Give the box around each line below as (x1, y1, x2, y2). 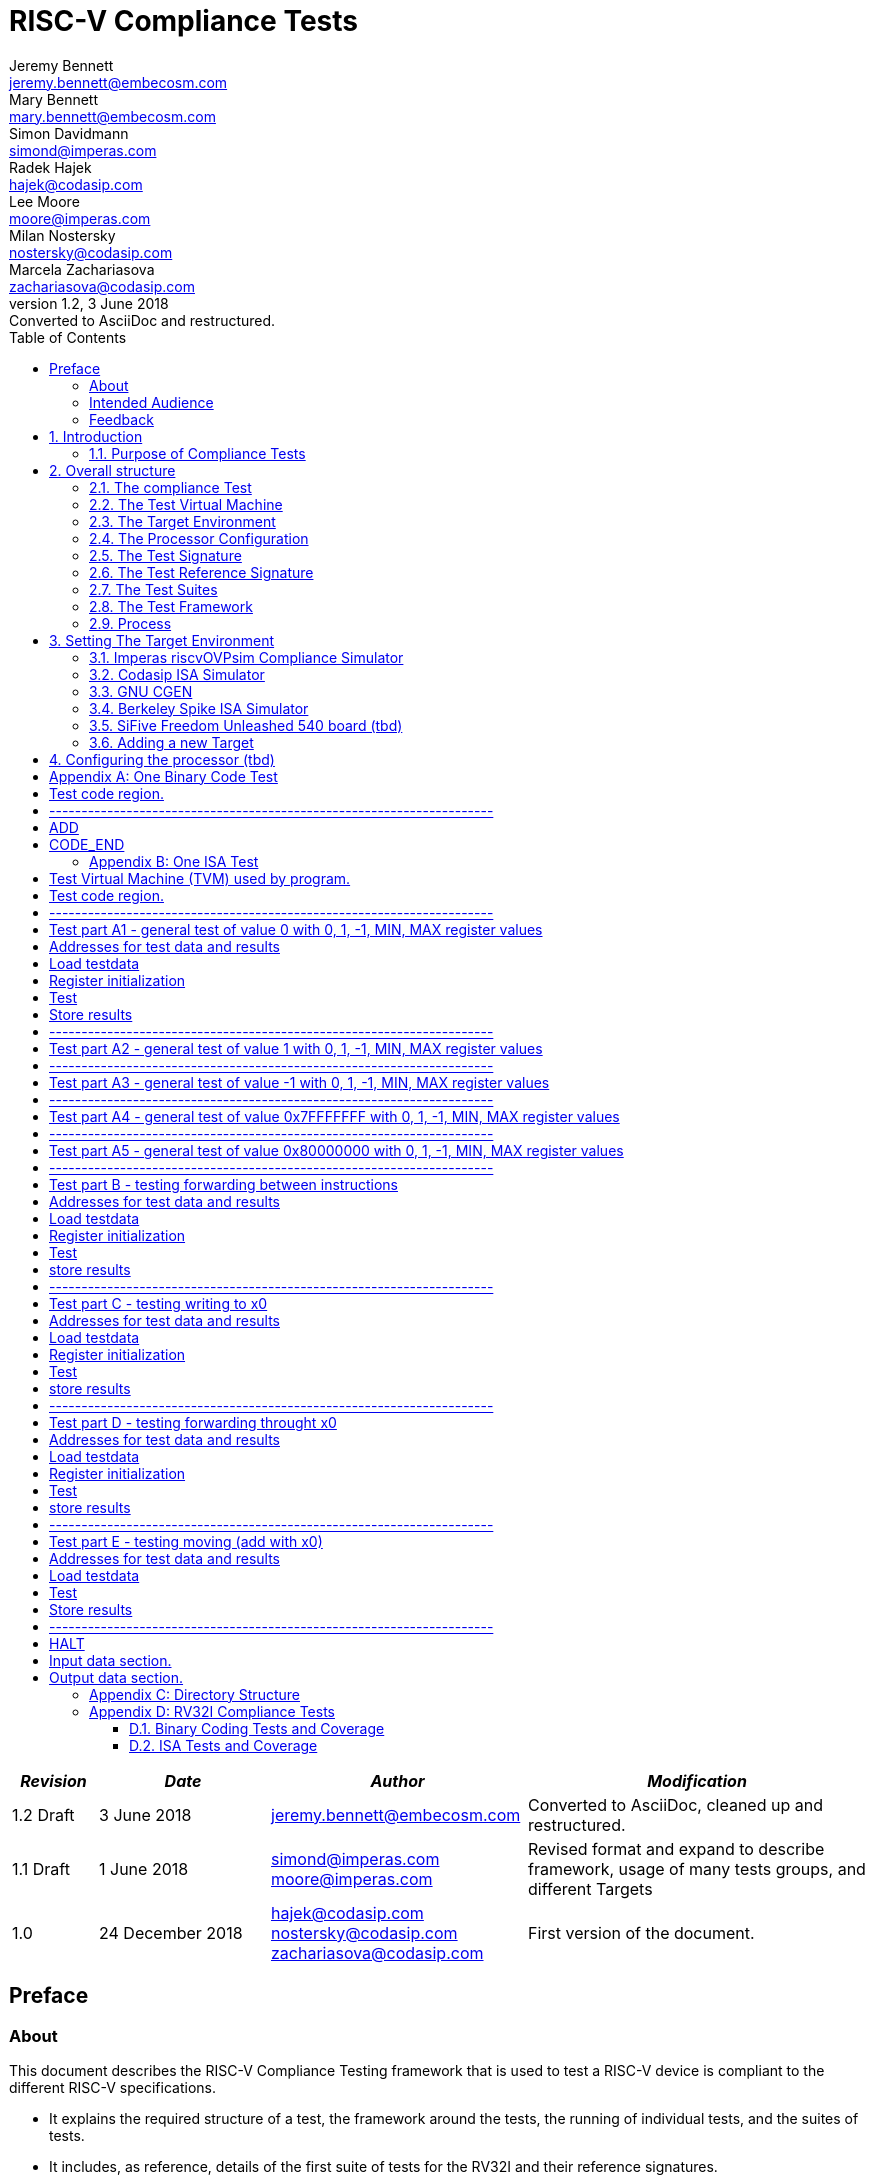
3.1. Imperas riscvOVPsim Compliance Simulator (89, 648, 404, 666)
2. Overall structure (49, 461, 176, 479)
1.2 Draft (12, 1804, 75, 1825)
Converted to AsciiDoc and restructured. (9, 311, 276, 329)
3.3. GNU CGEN (89, 682, 193, 700)
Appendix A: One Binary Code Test (49, 767, 278, 785)
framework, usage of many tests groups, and (528, 1858, 866, 1879)
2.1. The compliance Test (89, 478, 252, 496)
